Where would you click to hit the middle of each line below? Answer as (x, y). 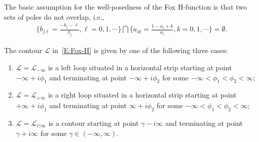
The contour (23, 50)
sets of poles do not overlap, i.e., (54, 16)
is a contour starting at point (94, 123)
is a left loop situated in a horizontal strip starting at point (140, 67)
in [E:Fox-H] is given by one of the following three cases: (140, 50)
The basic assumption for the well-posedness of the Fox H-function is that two (126, 7)
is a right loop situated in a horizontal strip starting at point (142, 95)
